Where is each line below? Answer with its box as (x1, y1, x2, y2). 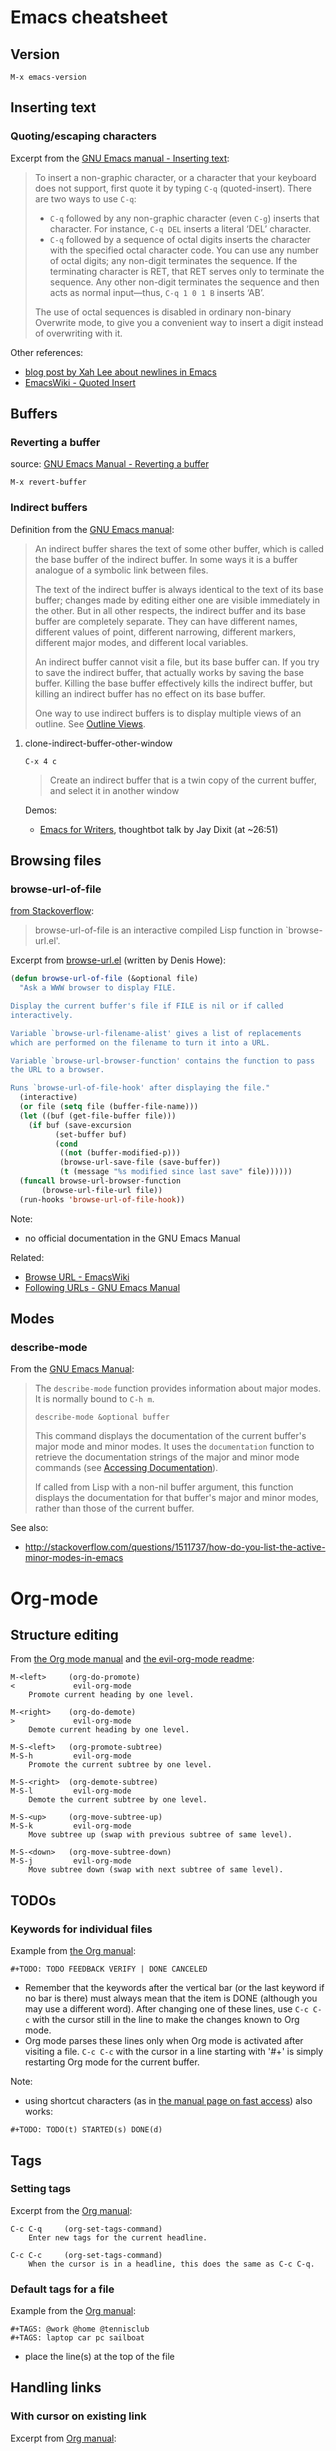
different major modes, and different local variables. (34, 636, 249, 648)
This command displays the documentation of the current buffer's (34, 1430, 307, 1442)
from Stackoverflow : (10, 905, 95, 917)
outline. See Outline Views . (34, 717, 147, 730)
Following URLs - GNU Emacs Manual (24, 1281, 181, 1293)
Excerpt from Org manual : (10, 2432, 117, 2444)
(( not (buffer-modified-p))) (59, 1148, 182, 1158)
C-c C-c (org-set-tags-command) (10, 2250, 163, 2260)
